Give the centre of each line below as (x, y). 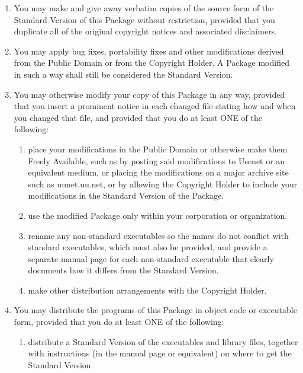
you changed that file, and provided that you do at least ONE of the (138, 117)
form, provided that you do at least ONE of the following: (119, 322)
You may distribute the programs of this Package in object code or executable (155, 310)
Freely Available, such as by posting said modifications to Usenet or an (157, 160)
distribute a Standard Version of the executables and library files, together (163, 341)
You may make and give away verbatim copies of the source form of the (144, 8)
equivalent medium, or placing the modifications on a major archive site (158, 172)
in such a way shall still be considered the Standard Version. (123, 74)
